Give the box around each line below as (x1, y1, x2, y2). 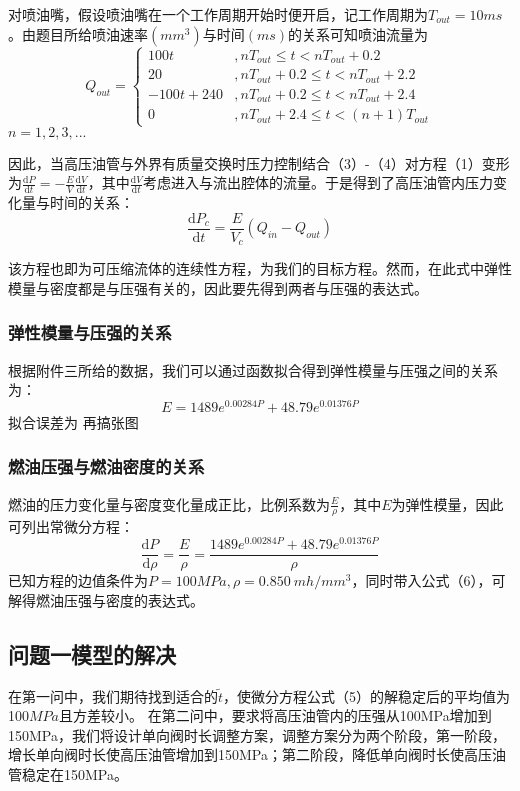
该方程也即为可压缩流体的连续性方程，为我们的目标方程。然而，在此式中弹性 (8, 258, 512, 279)
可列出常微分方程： (8, 516, 134, 537)
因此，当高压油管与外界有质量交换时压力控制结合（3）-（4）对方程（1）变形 (8, 152, 510, 173)
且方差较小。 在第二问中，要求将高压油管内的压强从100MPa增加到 (59, 705, 492, 726)
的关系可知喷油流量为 (288, 23, 429, 44)
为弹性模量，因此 (391, 493, 504, 514)
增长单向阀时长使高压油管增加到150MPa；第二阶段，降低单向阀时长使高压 (8, 744, 492, 765)
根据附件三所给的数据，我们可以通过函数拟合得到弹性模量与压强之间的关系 (8, 359, 498, 380)
